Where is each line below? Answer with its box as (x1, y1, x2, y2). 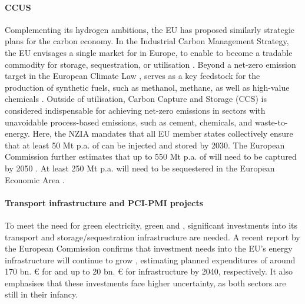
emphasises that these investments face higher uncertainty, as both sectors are (5, 276, 286, 289)
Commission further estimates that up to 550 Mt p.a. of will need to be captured (5, 150, 297, 163)
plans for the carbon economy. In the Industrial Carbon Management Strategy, (5, 35, 289, 47)
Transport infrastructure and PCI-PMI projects (5, 196, 204, 209)
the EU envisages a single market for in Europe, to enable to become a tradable (5, 46, 293, 58)
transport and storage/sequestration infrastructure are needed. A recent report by (5, 230, 300, 243)
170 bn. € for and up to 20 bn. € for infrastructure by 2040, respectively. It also (5, 265, 293, 277)
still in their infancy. (5, 288, 78, 300)
